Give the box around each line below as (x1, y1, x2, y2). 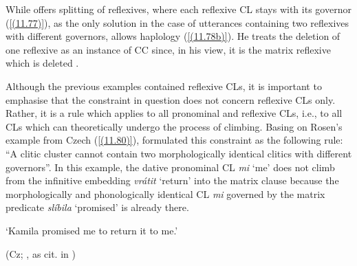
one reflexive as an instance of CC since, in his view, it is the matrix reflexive (6, 42, 331, 56)
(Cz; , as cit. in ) (6, 246, 76, 261)
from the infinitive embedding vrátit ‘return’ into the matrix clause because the (6, 173, 339, 188)
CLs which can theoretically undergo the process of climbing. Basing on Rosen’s (6, 119, 343, 133)
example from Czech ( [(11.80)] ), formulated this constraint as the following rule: (6, 133, 343, 147)
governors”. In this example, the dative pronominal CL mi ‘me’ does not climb (6, 159, 335, 174)
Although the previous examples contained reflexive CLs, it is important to (6, 78, 322, 93)
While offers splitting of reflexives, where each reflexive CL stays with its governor (6, 2, 351, 16)
